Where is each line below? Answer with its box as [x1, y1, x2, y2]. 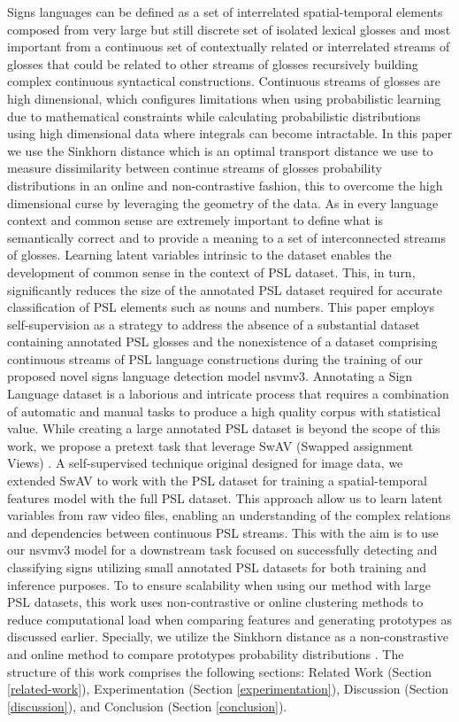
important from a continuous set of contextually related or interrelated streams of [7, 37, 450, 56]
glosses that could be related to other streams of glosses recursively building [7, 54, 418, 73]
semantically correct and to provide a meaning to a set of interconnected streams [7, 228, 446, 246]
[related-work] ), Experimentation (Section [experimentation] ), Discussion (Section [7, 679, 449, 698]
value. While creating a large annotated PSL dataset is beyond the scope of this [7, 419, 440, 438]
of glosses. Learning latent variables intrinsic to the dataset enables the [7, 245, 392, 264]
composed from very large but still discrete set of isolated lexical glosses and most [7, 19, 451, 38]
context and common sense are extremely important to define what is [7, 211, 383, 229]
